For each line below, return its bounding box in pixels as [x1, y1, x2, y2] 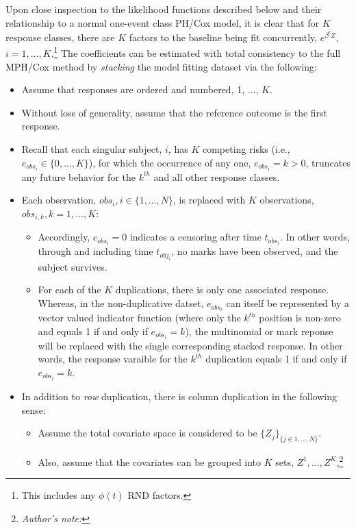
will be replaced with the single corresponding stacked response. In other [38, 338, 343, 352]
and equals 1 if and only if [38, 323, 148, 338]
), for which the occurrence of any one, [88, 155, 251, 169]
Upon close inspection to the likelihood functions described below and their [5, 2, 322, 16]
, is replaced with [173, 193, 246, 207]
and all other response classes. [153, 169, 280, 184]
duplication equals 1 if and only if [205, 352, 347, 366]
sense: [21, 402, 46, 417]
